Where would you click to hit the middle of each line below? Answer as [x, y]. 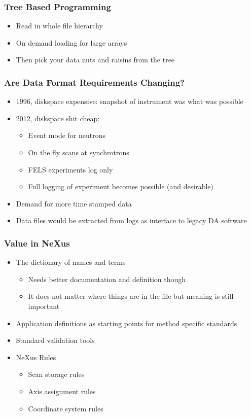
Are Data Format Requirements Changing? [94, 82]
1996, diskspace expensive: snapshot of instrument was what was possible [130, 101]
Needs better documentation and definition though [107, 279]
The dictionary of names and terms [71, 262]
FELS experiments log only [70, 169]
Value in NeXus [37, 243]
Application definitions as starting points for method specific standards [127, 323]
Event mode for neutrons [67, 135]
